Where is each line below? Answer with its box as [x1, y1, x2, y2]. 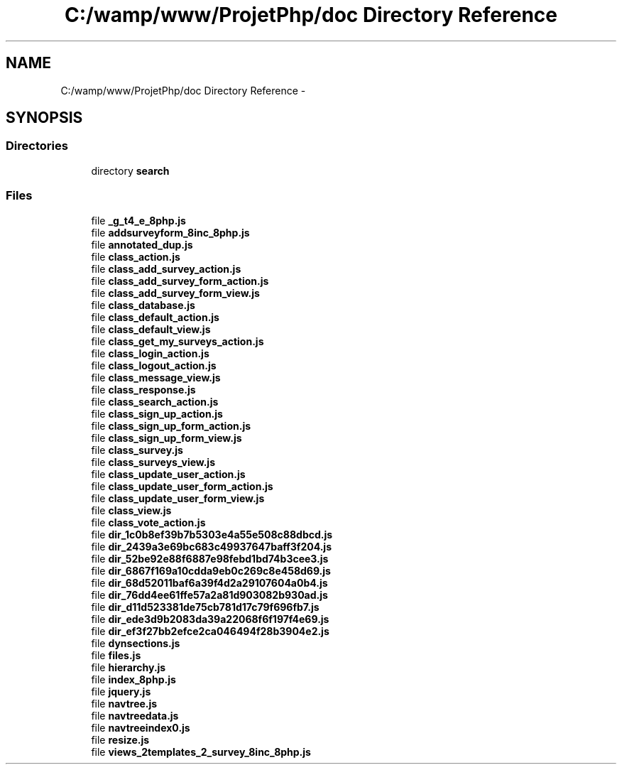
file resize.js [91, 733, 150, 746]
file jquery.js [91, 685, 151, 698]
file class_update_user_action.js [91, 467, 246, 480]
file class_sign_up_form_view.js [91, 431, 242, 444]
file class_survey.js [91, 443, 183, 456]
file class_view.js [91, 504, 172, 516]
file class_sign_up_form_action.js [91, 419, 251, 432]
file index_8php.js [91, 673, 176, 685]
